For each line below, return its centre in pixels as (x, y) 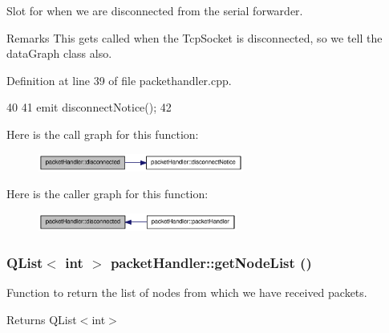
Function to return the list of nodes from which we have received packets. (187, 292)
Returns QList (42, 319)
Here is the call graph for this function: (103, 134)
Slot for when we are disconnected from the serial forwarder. (155, 10)
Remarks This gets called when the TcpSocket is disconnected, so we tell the (194, 37)
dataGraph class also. (59, 53)
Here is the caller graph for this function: (107, 194)
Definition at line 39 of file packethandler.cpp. (119, 80)
